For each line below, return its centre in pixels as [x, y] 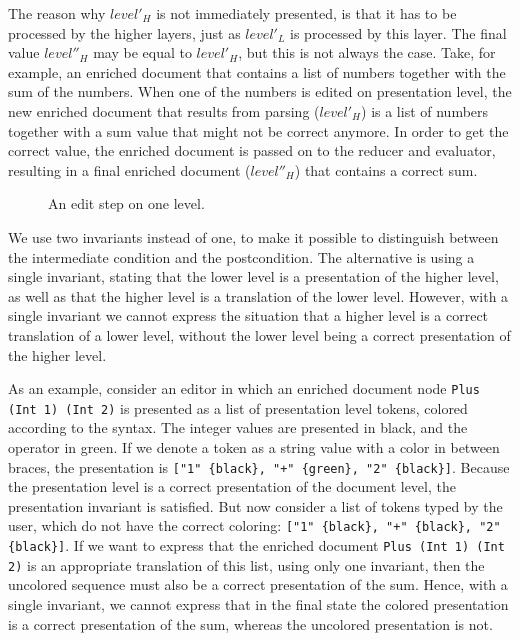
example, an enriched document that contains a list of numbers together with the [257, 71]
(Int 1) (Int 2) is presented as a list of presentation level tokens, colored [238, 407]
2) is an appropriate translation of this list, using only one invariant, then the [246, 564]
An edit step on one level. [126, 203]
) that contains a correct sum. [386, 169]
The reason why [57, 13]
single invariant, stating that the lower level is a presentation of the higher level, [253, 276]
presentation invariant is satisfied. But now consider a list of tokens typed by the [255, 505]
